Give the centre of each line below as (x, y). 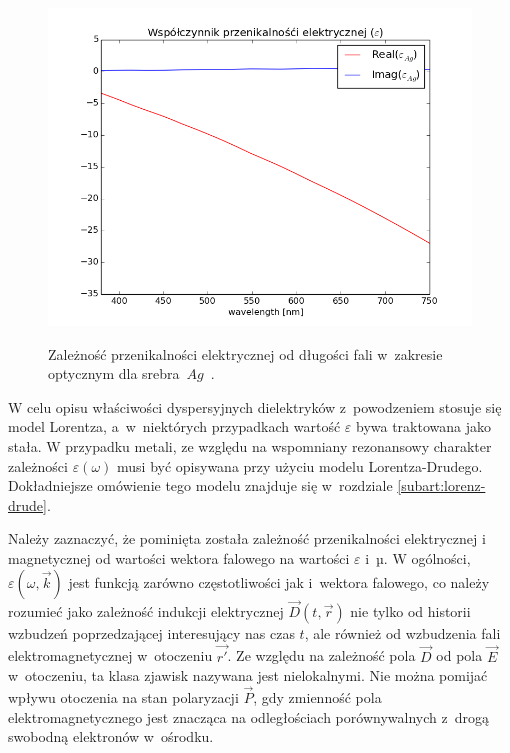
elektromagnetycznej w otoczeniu (110, 655)
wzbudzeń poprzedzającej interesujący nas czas (151, 632)
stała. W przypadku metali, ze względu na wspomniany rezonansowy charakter (250, 445)
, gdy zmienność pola (317, 696)
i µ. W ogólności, (418, 557)
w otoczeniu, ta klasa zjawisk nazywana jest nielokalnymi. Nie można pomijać (248, 675)
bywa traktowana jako (423, 426)
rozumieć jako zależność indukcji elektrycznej (146, 610)
